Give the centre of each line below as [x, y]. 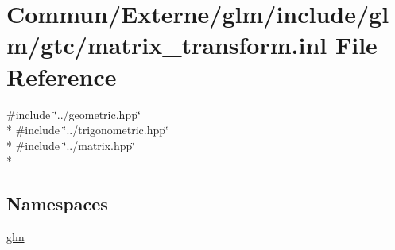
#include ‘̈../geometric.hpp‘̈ [74, 114]
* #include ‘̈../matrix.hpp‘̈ [71, 145]
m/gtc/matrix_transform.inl [167, 45]
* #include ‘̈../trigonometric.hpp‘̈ [87, 130]
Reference [62, 76]
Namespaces [57, 204]
